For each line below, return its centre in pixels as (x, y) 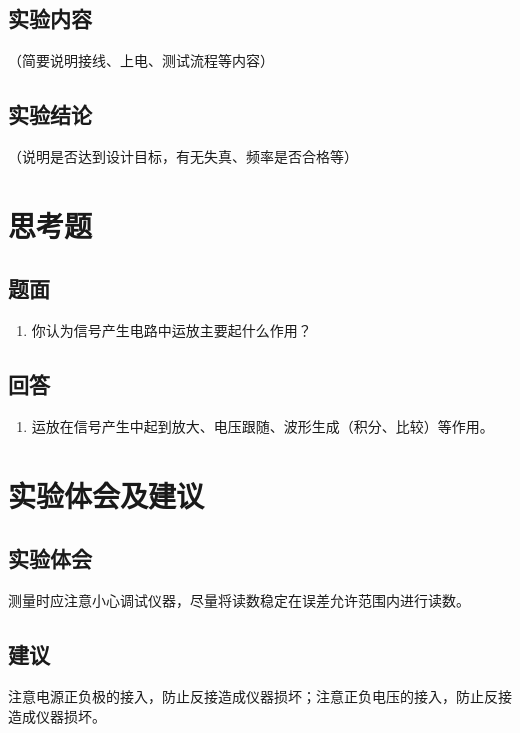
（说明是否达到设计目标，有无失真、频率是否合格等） (183, 156)
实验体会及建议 (106, 494)
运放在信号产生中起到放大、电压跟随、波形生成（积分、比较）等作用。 (262, 425)
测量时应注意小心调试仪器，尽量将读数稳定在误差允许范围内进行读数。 (239, 600)
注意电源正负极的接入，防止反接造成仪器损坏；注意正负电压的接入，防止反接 (260, 695)
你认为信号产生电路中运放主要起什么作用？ (171, 330)
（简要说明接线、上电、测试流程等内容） (141, 60)
